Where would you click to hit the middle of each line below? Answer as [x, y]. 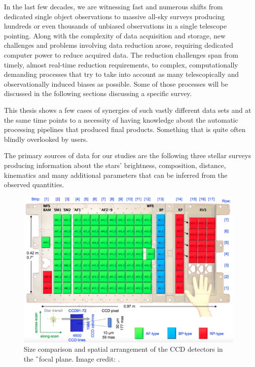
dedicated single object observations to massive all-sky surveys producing [114, 16]
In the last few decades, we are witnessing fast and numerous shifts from [113, 6]
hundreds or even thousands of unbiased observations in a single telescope [115, 26]
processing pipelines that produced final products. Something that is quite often [125, 129]
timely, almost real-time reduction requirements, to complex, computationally [121, 64]
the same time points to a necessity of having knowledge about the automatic [121, 119]
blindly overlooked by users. [46, 139]
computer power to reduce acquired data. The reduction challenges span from [121, 54]
